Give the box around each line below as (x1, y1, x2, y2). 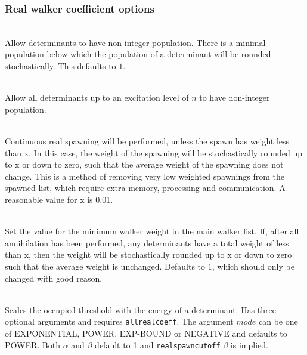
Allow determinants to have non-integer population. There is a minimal (5, 36, 266, 48)
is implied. (230, 338, 268, 351)
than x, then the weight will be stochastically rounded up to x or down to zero (5, 248, 292, 261)
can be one (258, 315, 298, 328)
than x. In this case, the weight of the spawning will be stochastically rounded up (5, 146, 302, 159)
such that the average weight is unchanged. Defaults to (5, 260, 206, 272)
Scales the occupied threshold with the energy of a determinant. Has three (5, 303, 276, 316)
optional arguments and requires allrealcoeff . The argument (5, 315, 234, 328)
